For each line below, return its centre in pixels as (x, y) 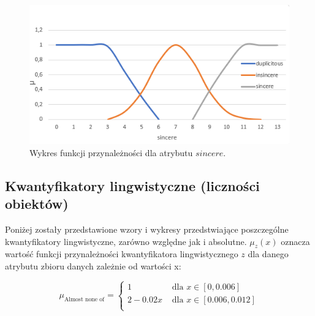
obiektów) (37, 204)
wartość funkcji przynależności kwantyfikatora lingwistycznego (122, 254)
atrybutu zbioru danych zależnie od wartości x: (93, 265)
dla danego (268, 254)
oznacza (295, 241)
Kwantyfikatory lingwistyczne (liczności (132, 185)
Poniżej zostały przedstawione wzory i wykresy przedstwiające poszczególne (147, 229)
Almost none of (84, 300)
